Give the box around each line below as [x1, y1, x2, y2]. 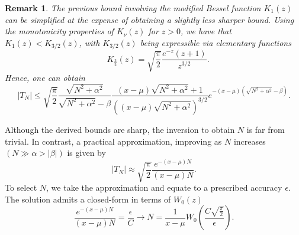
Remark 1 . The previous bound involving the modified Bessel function [5, 2, 261, 14]
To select [5, 181, 37, 194]
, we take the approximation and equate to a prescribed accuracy [46, 181, 282, 194]
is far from [246, 123, 285, 135]
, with [79, 36, 100, 48]
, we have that [181, 25, 232, 37]
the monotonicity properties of [5, 25, 114, 37]
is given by [67, 146, 106, 159]
